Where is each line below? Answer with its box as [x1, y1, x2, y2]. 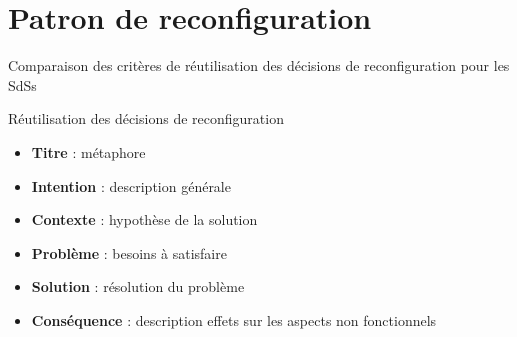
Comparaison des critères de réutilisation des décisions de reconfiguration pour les [8, 55, 510, 76]
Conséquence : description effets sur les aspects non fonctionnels [31, 309, 437, 330]
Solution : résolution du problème [31, 276, 245, 297]
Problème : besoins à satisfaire [31, 242, 227, 263]
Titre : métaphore [31, 141, 146, 162]
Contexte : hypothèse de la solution [31, 209, 258, 230]
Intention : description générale [31, 175, 231, 196]
